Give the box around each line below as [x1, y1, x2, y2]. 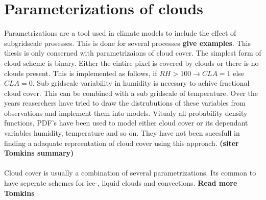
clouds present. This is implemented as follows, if [4, 67, 157, 78]
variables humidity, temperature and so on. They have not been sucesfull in [4, 128, 240, 138]
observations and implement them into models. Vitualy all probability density [4, 107, 248, 118]
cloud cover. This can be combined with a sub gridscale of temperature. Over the [4, 87, 258, 98]
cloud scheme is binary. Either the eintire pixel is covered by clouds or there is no [4, 57, 259, 68]
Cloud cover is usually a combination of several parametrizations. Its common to [4, 167, 256, 178]
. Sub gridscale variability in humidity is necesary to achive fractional [32, 78, 250, 88]
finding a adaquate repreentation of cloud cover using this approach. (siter [4, 137, 239, 148]
